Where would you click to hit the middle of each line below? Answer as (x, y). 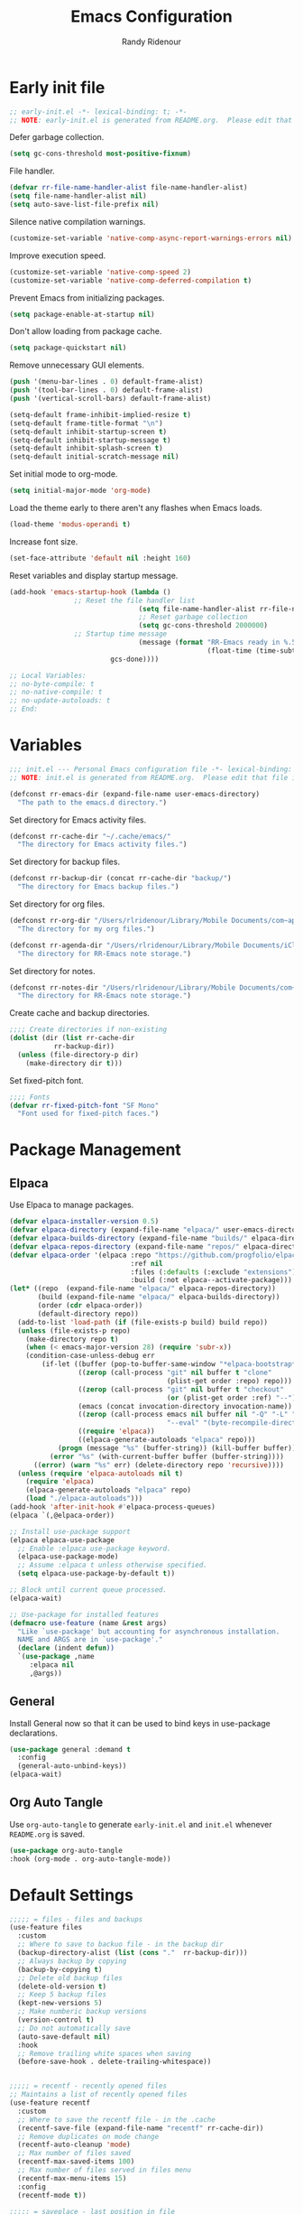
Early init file (57, 87)
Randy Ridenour (151, 42)
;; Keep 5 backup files (62, 1995)
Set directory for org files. (57, 904)
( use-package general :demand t (70, 1749)
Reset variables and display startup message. (94, 575)
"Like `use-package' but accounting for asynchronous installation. (149, 1632)
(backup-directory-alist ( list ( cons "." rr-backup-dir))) (133, 1953)
